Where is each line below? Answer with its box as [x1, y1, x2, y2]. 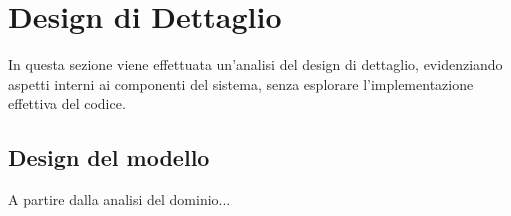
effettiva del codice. [8, 93, 126, 114]
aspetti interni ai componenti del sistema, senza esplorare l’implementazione [8, 73, 474, 94]
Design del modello [8, 142, 210, 173]
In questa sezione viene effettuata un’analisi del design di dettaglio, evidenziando [8, 54, 503, 75]
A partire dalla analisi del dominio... [8, 189, 231, 210]
